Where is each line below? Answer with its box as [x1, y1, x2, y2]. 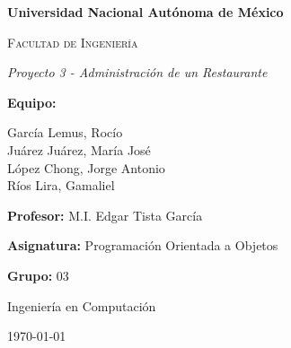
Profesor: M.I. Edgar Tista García [7, 205, 203, 224]
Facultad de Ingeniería [7, 32, 138, 51]
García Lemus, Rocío [7, 123, 123, 142]
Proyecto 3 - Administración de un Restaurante [7, 63, 268, 82]
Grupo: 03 [7, 265, 69, 284]
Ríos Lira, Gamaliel [7, 176, 115, 195]
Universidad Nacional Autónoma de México [7, 3, 284, 21]
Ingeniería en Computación [7, 296, 156, 315]
